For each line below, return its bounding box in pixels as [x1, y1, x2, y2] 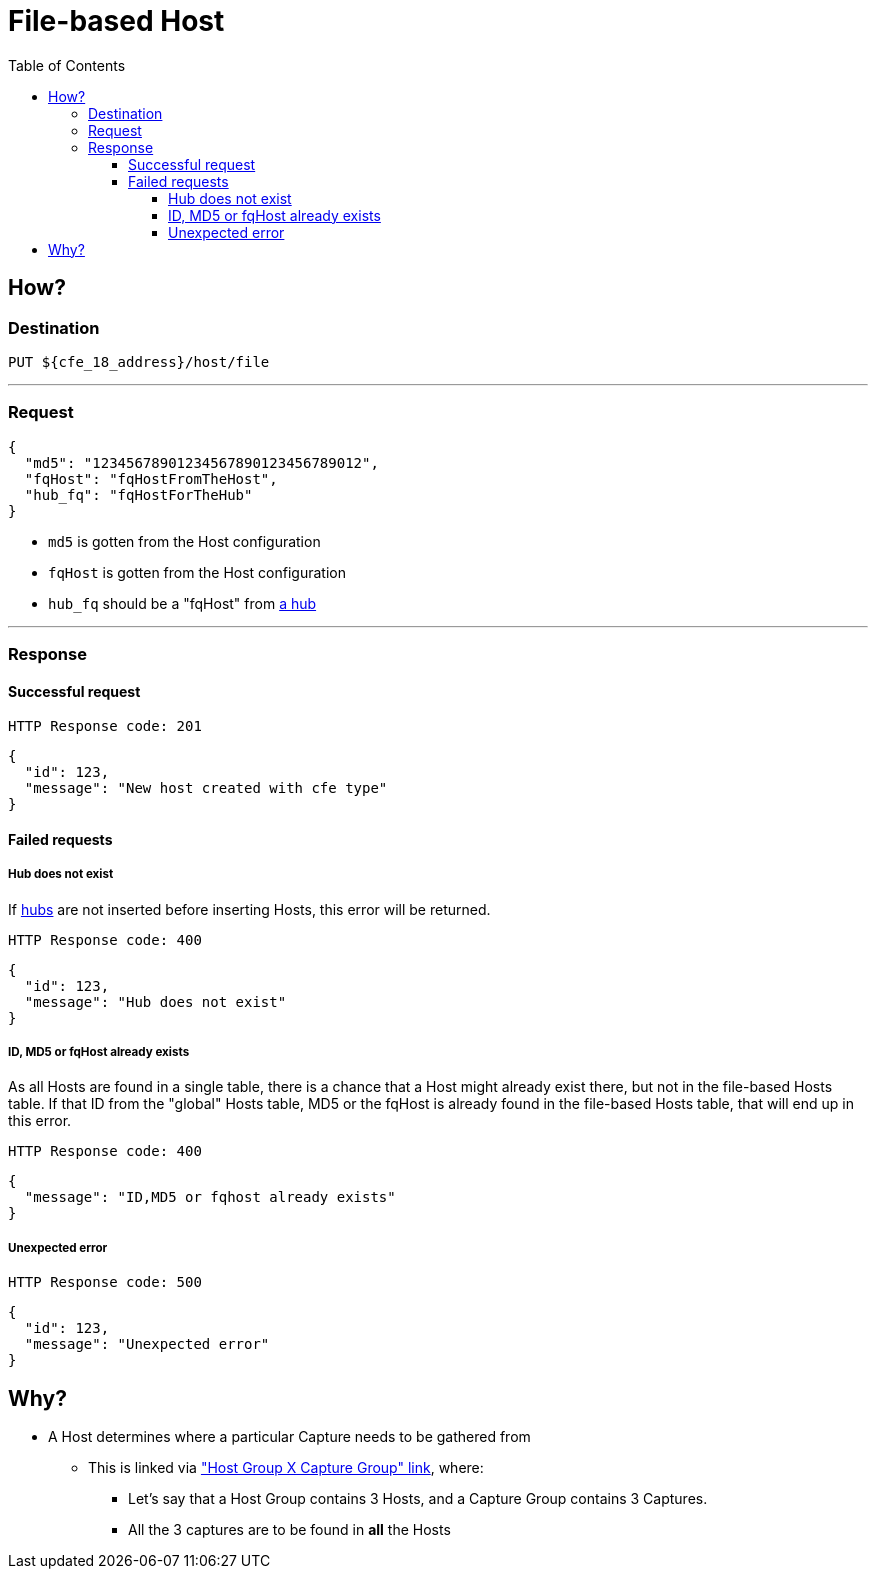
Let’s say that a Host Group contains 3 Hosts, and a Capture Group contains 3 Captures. [128, 1490, 708, 1508]
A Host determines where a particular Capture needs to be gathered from [48, 1428, 531, 1446]
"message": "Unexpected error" [24, 1336, 270, 1353]
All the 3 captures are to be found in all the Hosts [128, 1521, 451, 1539]
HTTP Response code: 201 [8, 718, 202, 735]
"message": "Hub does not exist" [24, 993, 287, 1010]
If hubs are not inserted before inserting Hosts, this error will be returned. [8, 900, 491, 918]
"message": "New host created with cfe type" [24, 780, 388, 797]
